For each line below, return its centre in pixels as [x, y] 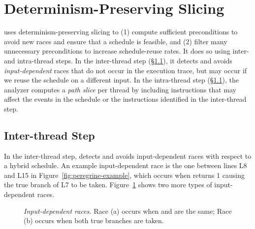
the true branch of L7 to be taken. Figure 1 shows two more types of [108, 185]
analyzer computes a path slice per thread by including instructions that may [120, 89]
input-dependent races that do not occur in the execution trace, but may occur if [126, 70]
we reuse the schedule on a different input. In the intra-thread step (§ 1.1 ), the [121, 80]
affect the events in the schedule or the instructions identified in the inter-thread [125, 99]
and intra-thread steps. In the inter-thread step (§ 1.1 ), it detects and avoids [118, 60]
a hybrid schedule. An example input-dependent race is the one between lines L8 [126, 165]
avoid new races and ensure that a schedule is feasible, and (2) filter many [116, 41]
